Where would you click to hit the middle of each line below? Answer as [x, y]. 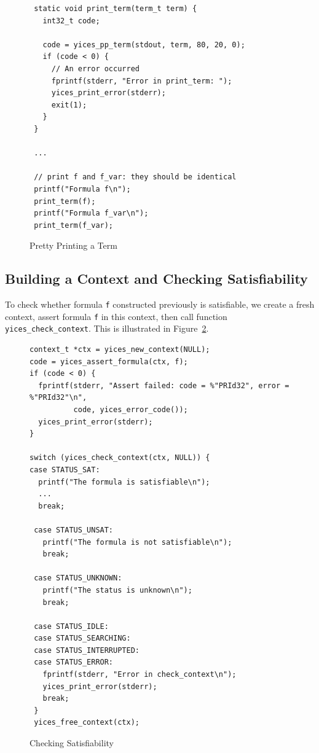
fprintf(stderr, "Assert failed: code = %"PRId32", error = [164, 385]
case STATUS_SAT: [65, 470]
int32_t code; [71, 21]
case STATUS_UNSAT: [74, 530]
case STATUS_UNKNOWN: [78, 578]
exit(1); [69, 105]
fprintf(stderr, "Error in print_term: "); [142, 81]
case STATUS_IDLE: [71, 626]
